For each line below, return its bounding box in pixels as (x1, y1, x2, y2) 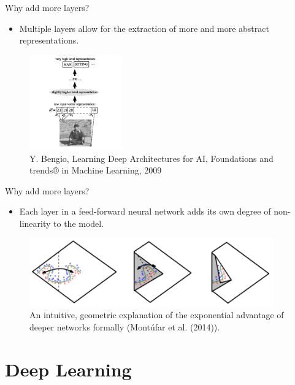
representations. (19, 34, 79, 47)
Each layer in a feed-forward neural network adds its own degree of (19, 205, 271, 218)
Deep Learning (5, 356, 132, 381)
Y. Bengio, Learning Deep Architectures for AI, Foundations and (29, 151, 274, 164)
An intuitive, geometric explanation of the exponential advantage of (29, 308, 284, 321)
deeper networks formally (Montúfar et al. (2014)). (29, 320, 220, 333)
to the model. (53, 217, 104, 229)
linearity (19, 217, 51, 229)
